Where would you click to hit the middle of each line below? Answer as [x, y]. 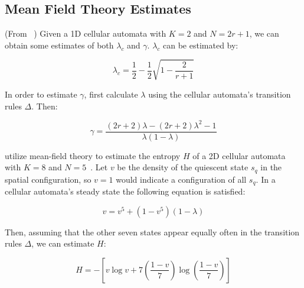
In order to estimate [41, 94]
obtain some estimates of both [59, 45]
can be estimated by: [201, 45]
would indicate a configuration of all [181, 179]
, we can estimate [63, 243]
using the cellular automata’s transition [220, 94]
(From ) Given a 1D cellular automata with [86, 33]
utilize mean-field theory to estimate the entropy [93, 155]
